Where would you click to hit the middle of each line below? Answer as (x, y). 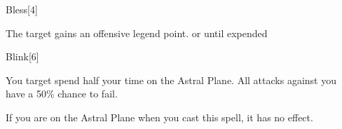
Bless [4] (22, 9)
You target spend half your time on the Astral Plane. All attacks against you (171, 80)
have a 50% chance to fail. (62, 94)
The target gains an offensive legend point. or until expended (137, 33)
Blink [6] (22, 56)
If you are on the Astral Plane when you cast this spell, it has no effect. (159, 117)
